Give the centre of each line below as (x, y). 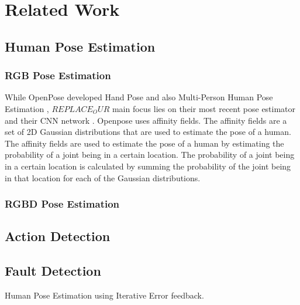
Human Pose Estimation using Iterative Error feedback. (104, 295)
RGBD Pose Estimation (62, 204)
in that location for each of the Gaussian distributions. (103, 177)
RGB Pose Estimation (58, 75)
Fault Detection (53, 271)
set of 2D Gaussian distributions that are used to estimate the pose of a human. (148, 132)
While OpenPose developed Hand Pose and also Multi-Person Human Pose (139, 97)
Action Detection (58, 236)
